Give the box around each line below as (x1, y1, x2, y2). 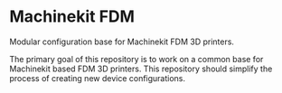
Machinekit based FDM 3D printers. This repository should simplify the (9, 63, 273, 74)
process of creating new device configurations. (9, 72, 186, 83)
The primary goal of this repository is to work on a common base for (9, 53, 264, 64)
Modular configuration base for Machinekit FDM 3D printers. (9, 36, 235, 47)
